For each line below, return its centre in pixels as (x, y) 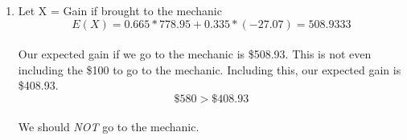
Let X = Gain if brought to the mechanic (120, 10)
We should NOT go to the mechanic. (109, 126)
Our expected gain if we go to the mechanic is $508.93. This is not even (195, 54)
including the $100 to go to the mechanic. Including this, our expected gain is (210, 69)
